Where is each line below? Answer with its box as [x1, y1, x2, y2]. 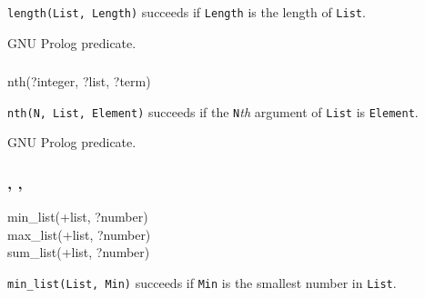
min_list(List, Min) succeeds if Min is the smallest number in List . [7, 273, 397, 293]
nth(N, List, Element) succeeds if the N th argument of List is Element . [7, 102, 419, 121]
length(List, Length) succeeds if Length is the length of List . [7, 3, 366, 21]
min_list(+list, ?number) [7, 207, 148, 226]
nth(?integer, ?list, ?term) [7, 72, 151, 91]
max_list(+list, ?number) [7, 224, 151, 243]
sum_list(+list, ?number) [7, 243, 150, 262]
